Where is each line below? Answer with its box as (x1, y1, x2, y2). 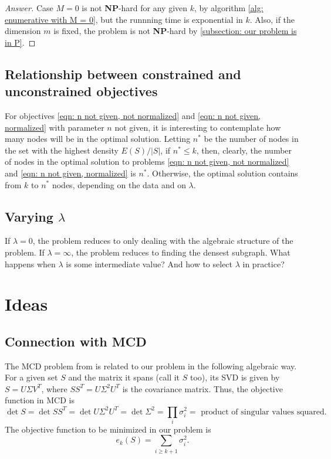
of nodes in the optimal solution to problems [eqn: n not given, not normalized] (5, 155, 289, 168)
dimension (5, 25, 41, 37)
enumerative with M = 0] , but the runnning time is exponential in (5, 13, 243, 25)
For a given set (5, 371, 58, 383)
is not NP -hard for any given (82, 2, 188, 13)
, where (41, 382, 67, 395)
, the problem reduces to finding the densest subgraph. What (71, 246, 291, 258)
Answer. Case (5, 2, 53, 13)
